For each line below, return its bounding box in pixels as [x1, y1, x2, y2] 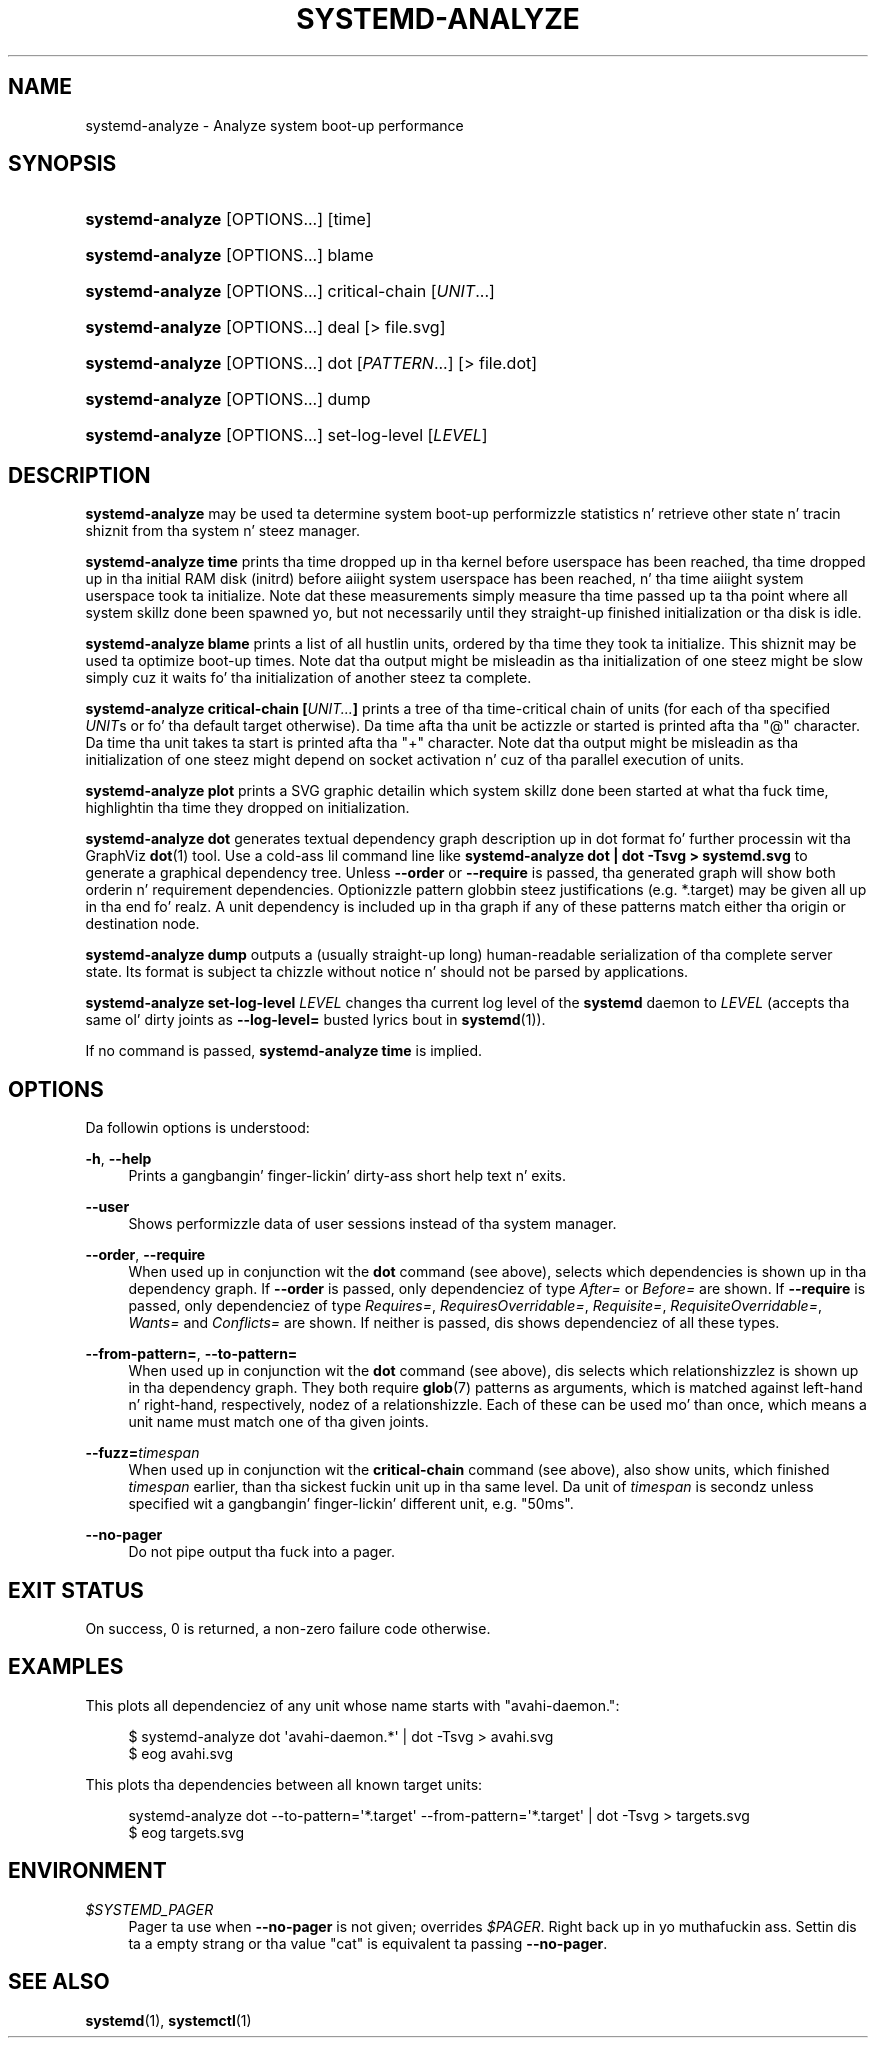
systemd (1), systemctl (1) [85, 2011, 252, 2029]
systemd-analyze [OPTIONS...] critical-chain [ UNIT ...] [85, 281, 495, 302]
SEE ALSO [8, 1969, 110, 1995]
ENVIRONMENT [8, 1858, 167, 1884]
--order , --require [85, 1246, 206, 1264]
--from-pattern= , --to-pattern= [85, 1345, 298, 1363]
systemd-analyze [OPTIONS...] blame [85, 245, 374, 266]
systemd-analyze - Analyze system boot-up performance [85, 116, 464, 134]
